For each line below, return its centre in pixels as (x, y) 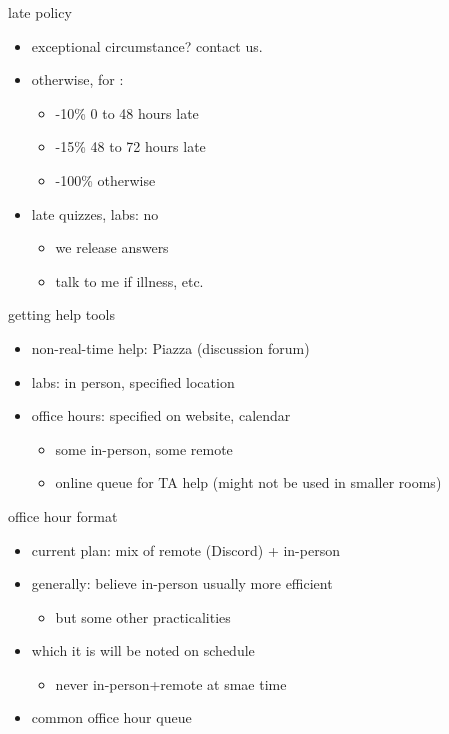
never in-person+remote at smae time (171, 683)
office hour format (63, 515)
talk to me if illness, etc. (129, 280)
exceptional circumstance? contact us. (147, 45)
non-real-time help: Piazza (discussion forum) (170, 347)
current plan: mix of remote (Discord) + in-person (185, 549)
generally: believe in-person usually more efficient (182, 583)
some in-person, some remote (144, 448)
